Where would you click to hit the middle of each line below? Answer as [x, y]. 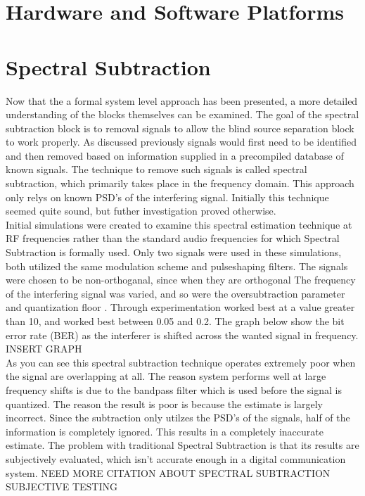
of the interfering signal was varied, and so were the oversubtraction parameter [175, 293]
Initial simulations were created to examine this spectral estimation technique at [179, 224]
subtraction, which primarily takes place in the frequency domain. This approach [180, 183]
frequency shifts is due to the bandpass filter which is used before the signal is [174, 389]
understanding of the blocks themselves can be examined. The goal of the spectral [182, 114]
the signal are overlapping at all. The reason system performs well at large [166, 376]
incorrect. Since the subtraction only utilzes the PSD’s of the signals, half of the [178, 418]
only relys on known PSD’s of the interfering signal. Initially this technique [167, 197]
